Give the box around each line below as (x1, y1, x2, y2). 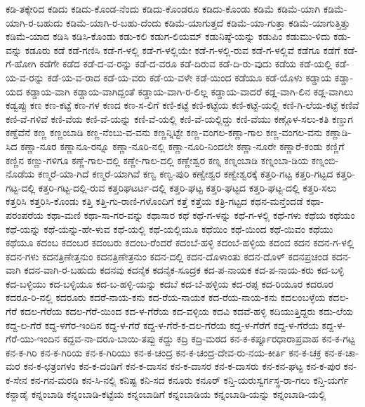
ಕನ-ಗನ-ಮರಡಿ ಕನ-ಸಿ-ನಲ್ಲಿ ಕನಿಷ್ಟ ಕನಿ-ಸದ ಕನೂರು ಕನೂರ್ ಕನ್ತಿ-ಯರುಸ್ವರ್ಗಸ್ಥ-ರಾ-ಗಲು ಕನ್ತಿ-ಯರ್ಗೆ (30, 373, 349, 387)
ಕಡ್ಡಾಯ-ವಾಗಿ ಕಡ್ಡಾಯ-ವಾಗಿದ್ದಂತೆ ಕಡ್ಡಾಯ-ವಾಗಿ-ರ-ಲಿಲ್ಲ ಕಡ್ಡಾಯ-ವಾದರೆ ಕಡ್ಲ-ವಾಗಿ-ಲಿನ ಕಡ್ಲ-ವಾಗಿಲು (25, 84, 354, 98)
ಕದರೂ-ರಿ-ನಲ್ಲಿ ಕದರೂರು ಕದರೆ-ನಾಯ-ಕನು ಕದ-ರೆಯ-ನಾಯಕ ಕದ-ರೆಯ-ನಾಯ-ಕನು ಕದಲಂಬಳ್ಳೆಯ (6, 290, 326, 305)
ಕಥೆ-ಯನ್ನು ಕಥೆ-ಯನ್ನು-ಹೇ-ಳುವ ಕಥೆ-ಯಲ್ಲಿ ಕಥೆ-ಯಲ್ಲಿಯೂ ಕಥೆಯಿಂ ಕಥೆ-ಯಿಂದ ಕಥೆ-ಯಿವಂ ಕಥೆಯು (6, 221, 333, 236)
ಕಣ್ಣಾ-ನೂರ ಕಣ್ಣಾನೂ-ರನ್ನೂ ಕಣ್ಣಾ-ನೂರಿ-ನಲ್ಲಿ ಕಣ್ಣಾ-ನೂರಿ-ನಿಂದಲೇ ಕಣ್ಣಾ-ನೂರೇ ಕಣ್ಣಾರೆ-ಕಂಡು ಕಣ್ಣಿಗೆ (20, 138, 345, 153)
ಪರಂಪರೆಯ (6, 207, 44, 222)
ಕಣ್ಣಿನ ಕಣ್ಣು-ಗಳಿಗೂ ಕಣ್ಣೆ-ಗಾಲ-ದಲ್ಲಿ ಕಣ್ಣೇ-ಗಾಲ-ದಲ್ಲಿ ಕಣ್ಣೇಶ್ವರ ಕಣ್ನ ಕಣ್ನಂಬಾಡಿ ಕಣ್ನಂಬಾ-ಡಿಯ (6, 152, 309, 167)
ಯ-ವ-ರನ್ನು (6, 69, 44, 84)
